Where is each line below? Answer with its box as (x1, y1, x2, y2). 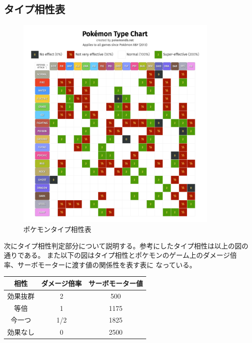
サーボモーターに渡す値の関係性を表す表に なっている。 (17, 259, 196, 269)
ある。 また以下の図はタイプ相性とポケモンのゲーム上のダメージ (24, 250, 230, 260)
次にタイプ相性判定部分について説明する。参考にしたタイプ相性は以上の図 (4, 240, 242, 250)
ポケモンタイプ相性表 (23, 224, 91, 234)
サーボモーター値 (88, 278, 143, 288)
